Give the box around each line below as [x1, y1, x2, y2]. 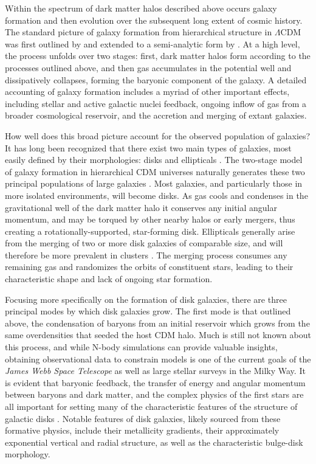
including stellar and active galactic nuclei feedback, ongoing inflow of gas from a [5, 97, 307, 109]
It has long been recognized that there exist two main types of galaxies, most [5, 141, 292, 154]
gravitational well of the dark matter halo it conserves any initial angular [5, 201, 277, 213]
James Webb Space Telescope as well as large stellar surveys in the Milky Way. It [5, 364, 306, 377]
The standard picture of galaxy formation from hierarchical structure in [5, 26, 272, 38]
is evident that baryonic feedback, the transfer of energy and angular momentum [5, 376, 306, 389]
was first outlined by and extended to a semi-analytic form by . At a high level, [5, 37, 300, 50]
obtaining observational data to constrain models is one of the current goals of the [5, 352, 311, 365]
